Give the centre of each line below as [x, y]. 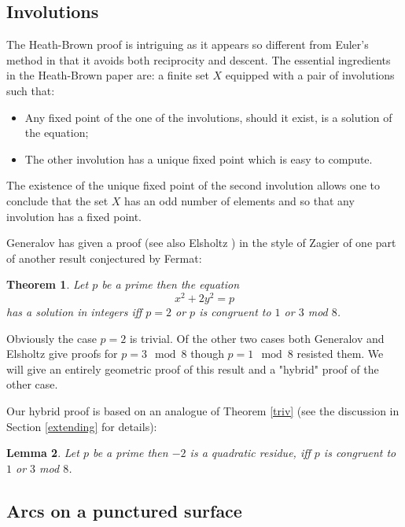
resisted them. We [340, 354]
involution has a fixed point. [74, 216]
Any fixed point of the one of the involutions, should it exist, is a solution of [208, 117]
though [207, 354]
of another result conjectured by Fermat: [104, 258]
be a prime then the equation [171, 284]
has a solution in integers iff [74, 311]
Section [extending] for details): [82, 426]
